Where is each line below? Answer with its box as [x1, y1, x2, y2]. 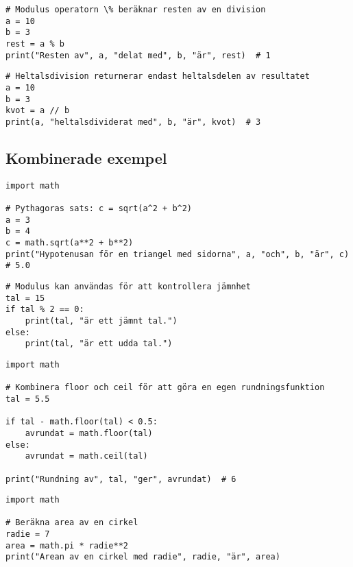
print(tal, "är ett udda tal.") [25, 339, 173, 349]
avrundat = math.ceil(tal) [25, 451, 148, 461]
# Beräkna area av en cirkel [5, 518, 138, 528]
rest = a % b [5, 38, 64, 49]
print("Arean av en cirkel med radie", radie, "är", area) [5, 552, 280, 562]
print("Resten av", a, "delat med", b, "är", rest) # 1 [5, 50, 271, 60]
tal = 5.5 [5, 394, 50, 404]
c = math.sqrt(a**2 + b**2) [5, 238, 134, 248]
